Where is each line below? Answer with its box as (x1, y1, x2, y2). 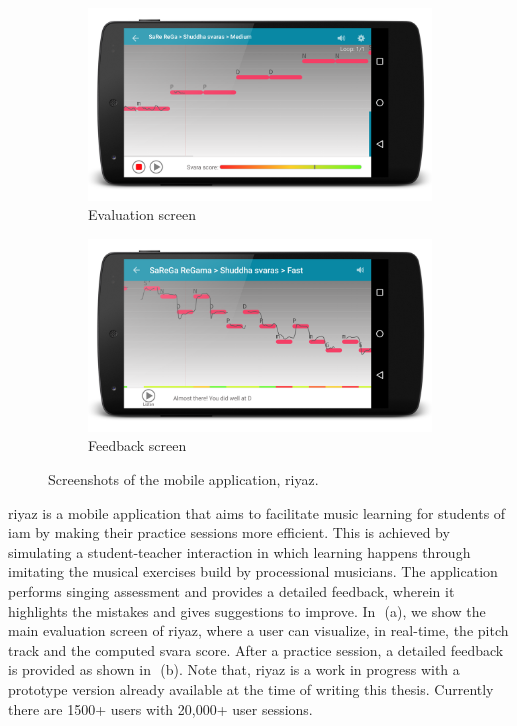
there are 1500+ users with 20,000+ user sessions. (8, 698, 313, 719)
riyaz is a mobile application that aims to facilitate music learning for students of (8, 502, 506, 523)
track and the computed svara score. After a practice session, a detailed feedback (8, 639, 504, 660)
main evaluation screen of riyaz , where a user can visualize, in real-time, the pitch (8, 620, 509, 641)
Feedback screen (88, 435, 187, 456)
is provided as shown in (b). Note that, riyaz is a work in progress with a (8, 659, 460, 680)
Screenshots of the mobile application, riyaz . (48, 469, 319, 490)
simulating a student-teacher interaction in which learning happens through (8, 541, 471, 562)
